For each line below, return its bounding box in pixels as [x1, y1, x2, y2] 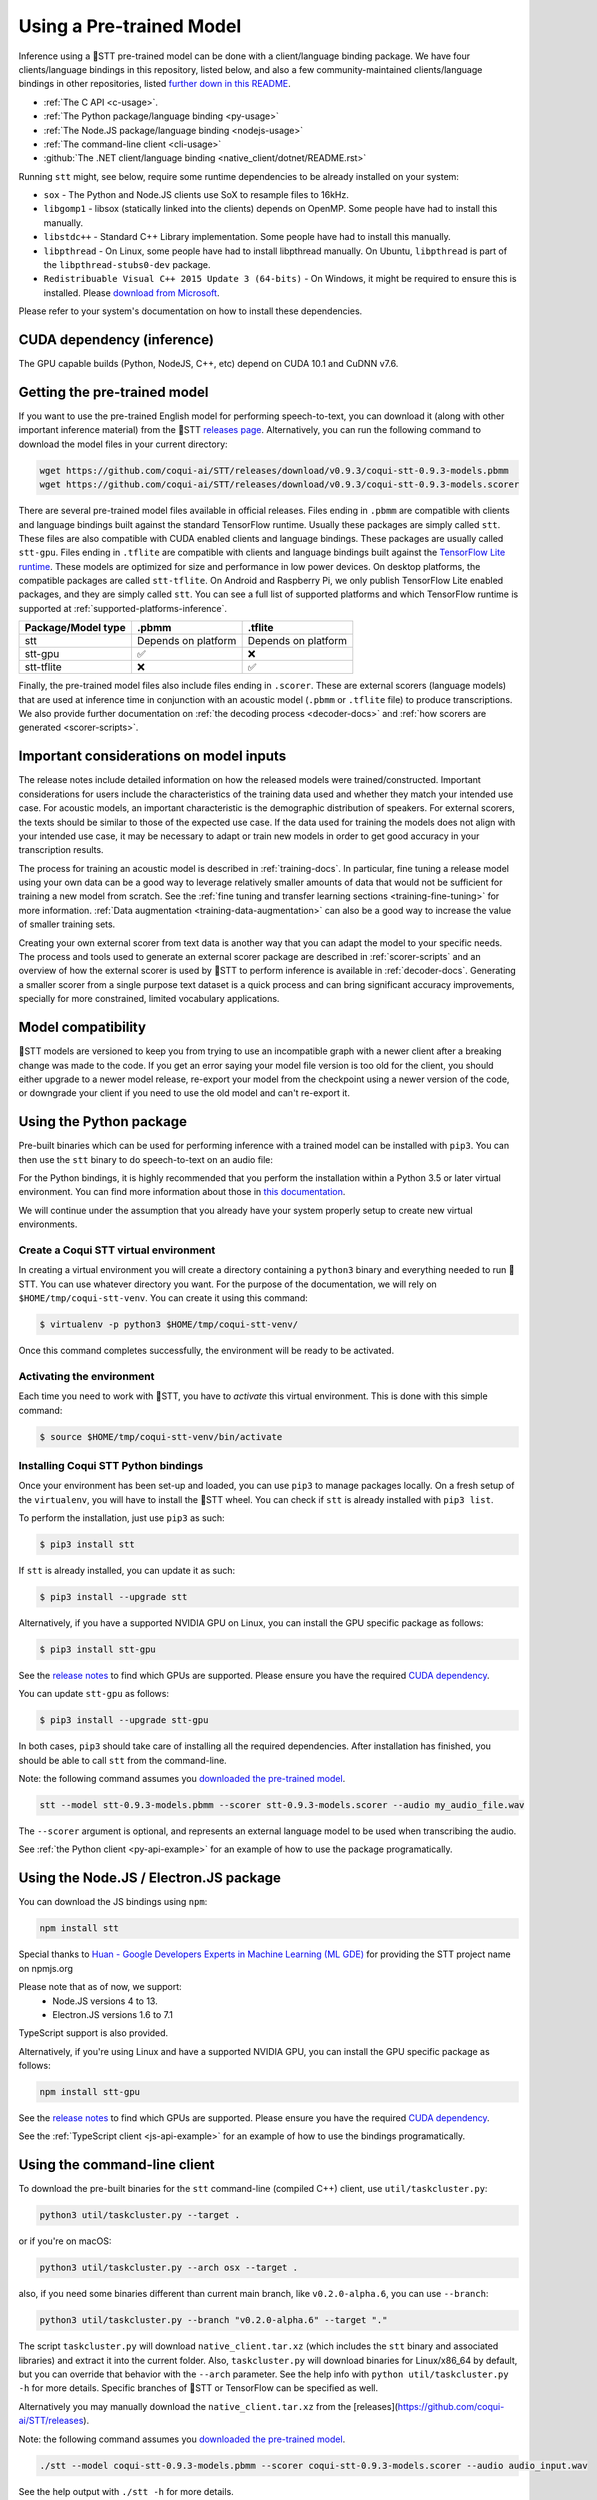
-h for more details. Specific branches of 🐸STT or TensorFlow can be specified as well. [18, 2382, 379, 2394]
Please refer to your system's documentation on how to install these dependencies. [18, 305, 363, 317]
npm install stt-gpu [39, 2086, 140, 2098]
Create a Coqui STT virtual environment [18, 1243, 216, 1257]
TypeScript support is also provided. [18, 2027, 169, 2039]
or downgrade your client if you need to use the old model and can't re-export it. [18, 1087, 350, 1099]
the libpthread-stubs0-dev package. [43, 259, 211, 271]
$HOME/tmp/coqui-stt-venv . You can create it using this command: [18, 1292, 309, 1304]
